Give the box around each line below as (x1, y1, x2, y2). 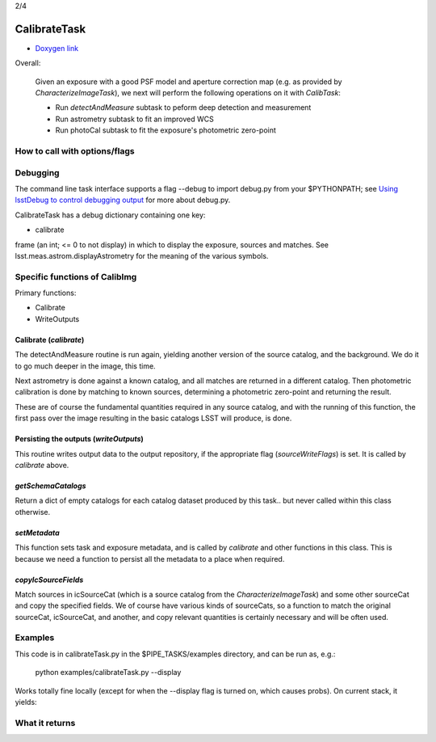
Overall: (15, 58, 41, 68)
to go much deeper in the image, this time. (15, 360, 157, 371)
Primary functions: (15, 288, 77, 298)
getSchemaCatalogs (15, 481, 86, 491)
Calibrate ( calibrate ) (15, 335, 85, 344)
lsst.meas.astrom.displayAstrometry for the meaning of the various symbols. (15, 251, 269, 260)
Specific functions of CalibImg (15, 271, 137, 282)
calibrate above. (15, 460, 69, 470)
